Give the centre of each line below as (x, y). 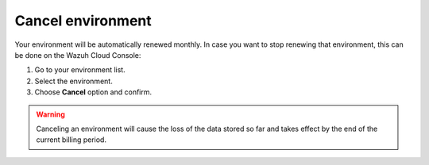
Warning (50, 114)
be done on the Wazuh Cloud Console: (78, 55)
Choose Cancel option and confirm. (93, 92)
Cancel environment (83, 21)
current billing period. (71, 140)
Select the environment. (73, 81)
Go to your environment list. (80, 70)
